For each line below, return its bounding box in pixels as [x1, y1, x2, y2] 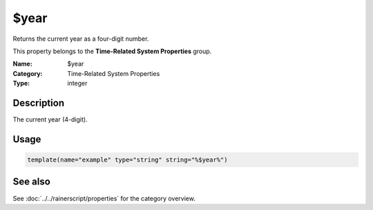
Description [12, 97, 65, 108]
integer [67, 79, 88, 88]
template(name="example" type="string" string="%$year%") [27, 156, 228, 164]
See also [12, 176, 51, 188]
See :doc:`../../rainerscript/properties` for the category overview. [12, 194, 196, 202]
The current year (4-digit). [12, 115, 88, 124]
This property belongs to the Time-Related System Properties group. [12, 47, 212, 55]
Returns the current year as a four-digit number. [12, 35, 149, 43]
